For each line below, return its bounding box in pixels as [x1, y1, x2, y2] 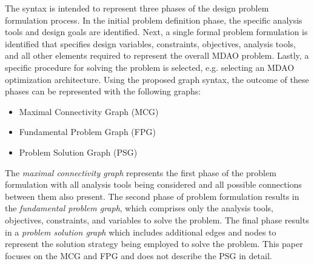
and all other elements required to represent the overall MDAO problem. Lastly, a [5, 49, 309, 62]
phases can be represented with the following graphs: [5, 85, 201, 97]
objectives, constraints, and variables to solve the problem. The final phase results [5, 213, 309, 226]
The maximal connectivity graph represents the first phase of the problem [5, 166, 276, 179]
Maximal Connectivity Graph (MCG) [19, 105, 159, 117]
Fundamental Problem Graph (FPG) [19, 125, 156, 138]
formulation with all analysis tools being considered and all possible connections [5, 178, 302, 191]
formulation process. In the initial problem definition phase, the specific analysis [5, 13, 302, 26]
